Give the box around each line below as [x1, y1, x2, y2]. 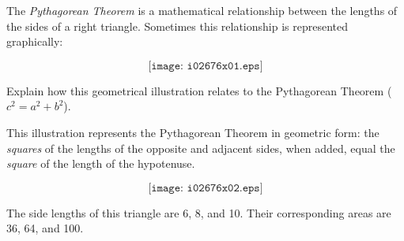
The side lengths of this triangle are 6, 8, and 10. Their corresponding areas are [6, 204, 391, 221]
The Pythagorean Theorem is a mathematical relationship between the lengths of [6, 2, 398, 18]
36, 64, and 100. [6, 220, 84, 236]
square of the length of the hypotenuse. [6, 155, 195, 172]
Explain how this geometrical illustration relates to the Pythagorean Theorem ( [6, 82, 392, 98]
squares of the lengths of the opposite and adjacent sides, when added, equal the [6, 139, 395, 156]
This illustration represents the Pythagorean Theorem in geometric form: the [6, 124, 379, 140]
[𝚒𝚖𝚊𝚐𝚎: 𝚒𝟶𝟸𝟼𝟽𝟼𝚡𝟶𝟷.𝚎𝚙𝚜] [148, 60, 263, 72]
